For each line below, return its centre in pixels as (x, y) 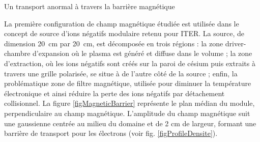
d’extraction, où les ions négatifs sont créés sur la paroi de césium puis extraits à (130, 63)
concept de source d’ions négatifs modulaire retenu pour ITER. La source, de (124, 33)
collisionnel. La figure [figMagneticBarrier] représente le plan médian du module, (129, 103)
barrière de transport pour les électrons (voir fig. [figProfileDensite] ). (111, 133)
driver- (236, 43)
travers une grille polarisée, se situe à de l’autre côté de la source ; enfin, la (121, 73)
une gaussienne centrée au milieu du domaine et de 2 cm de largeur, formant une (130, 123)
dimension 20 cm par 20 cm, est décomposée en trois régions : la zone (114, 43)
